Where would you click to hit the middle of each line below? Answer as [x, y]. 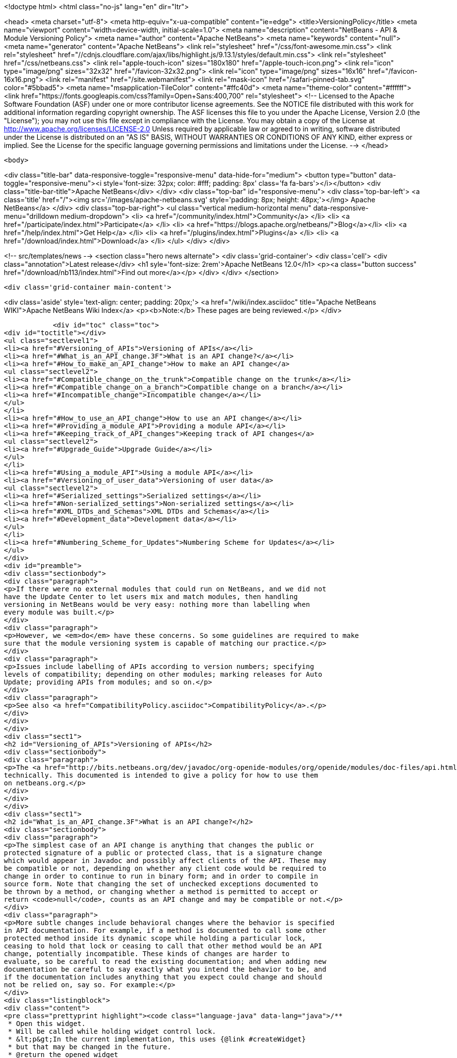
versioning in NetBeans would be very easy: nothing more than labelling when [157, 604]
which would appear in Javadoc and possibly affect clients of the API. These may [165, 861]
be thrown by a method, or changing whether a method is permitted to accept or [161, 892]
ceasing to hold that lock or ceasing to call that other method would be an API [163, 946]
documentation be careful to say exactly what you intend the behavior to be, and [165, 969]
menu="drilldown [31, 216]
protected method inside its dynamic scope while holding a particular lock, [155, 938]
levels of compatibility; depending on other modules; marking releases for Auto [163, 674]
